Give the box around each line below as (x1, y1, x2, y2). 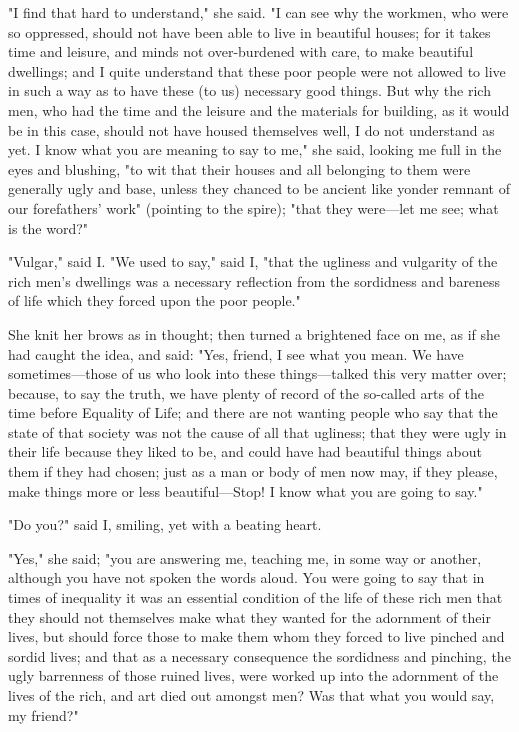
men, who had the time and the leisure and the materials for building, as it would (8, 99, 510, 120)
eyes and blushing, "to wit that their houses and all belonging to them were (8, 158, 471, 179)
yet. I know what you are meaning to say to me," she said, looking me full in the (8, 139, 502, 160)
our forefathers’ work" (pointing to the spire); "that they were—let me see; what (8, 197, 499, 218)
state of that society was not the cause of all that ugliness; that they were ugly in (8, 421, 507, 442)
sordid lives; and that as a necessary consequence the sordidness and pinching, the (8, 645, 511, 666)
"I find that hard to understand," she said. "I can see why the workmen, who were (8, 2, 509, 22)
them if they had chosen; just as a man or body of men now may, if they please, (8, 461, 498, 482)
